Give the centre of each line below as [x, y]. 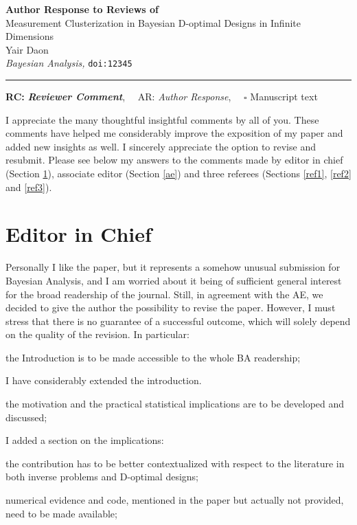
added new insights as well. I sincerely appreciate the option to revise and [161, 146]
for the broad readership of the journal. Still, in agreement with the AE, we [164, 294]
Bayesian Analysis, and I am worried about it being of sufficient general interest [174, 280]
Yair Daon [27, 49]
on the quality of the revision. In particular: [97, 334]
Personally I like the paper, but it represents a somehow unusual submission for [173, 267]
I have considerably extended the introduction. [104, 380]
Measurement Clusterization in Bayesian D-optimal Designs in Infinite [153, 22]
